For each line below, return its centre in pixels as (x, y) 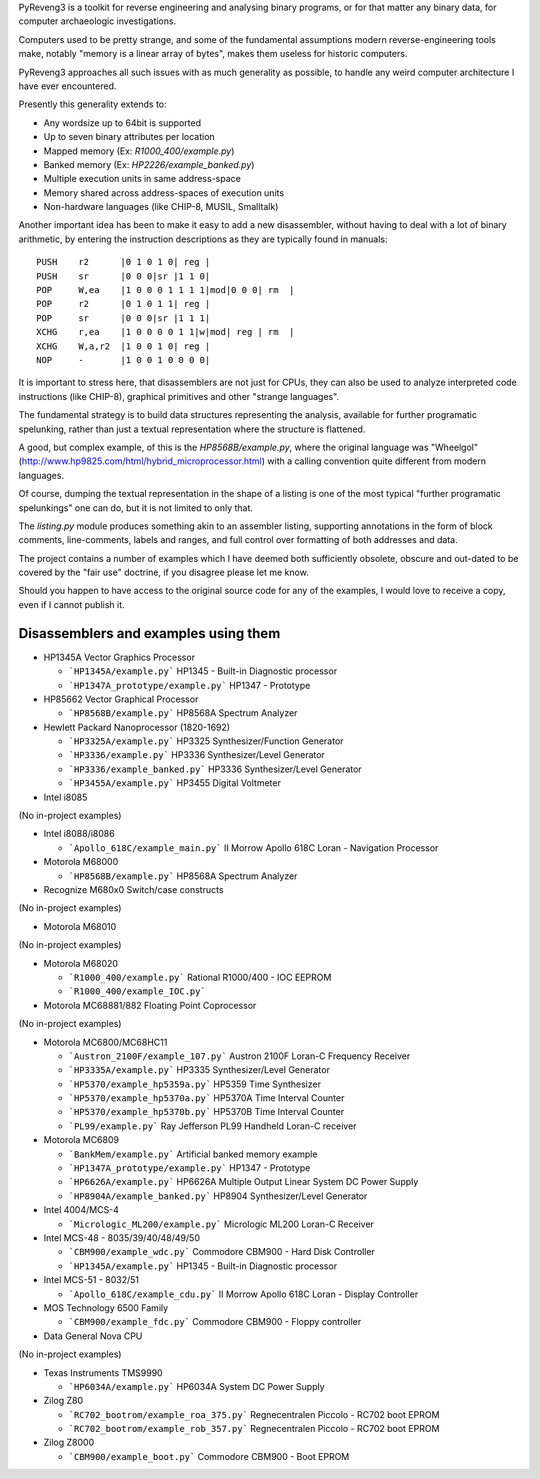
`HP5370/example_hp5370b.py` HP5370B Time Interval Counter (206, 1112)
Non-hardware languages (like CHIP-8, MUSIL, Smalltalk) (161, 207)
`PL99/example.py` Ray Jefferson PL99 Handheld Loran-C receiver (212, 1126)
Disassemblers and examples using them (149, 633)
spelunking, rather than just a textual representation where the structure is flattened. (192, 429)
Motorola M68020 (81, 963)
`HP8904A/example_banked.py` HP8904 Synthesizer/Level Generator (218, 1196)
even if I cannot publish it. (71, 604)
